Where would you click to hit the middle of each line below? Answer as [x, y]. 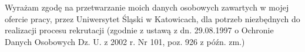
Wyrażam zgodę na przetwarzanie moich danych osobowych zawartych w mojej [147, 7]
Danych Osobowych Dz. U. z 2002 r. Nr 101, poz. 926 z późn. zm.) [125, 41]
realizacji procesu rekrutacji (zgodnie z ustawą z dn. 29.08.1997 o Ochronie [139, 30]
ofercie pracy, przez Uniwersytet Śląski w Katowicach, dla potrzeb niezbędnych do [152, 18]
